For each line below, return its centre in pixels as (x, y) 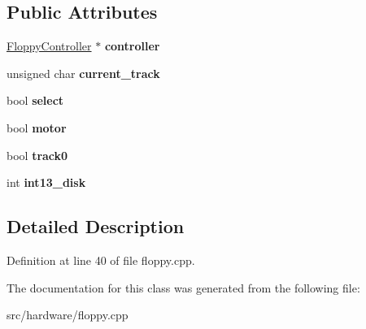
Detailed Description (96, 226)
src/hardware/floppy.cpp (68, 315)
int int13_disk (46, 182)
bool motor (37, 127)
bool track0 (37, 155)
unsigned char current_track (83, 73)
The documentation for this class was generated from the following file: (183, 287)
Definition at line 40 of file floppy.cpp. (101, 260)
